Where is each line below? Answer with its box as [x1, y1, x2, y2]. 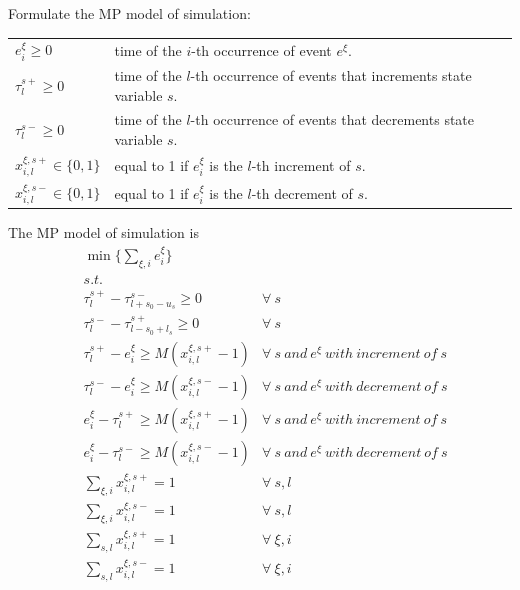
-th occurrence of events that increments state [190, 65, 472, 86]
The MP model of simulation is [8, 222, 199, 243]
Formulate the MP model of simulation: [8, 3, 251, 23]
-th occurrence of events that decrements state [190, 109, 475, 130]
